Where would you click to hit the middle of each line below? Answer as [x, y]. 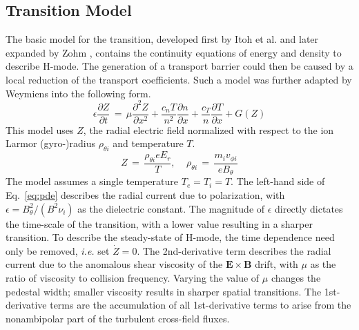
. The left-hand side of [278, 181]
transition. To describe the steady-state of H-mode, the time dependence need [170, 237]
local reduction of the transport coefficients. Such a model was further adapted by [179, 79]
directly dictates [309, 208]
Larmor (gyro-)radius [50, 143]
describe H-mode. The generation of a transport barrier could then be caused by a [179, 66]
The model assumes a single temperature [92, 181]
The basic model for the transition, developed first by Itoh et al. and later [162, 39]
